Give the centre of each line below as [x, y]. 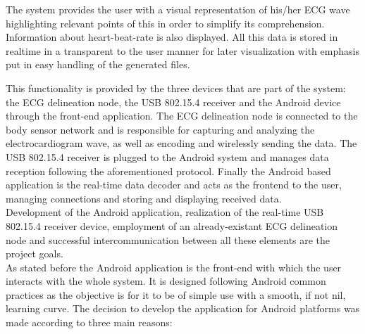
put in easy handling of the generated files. [98, 64]
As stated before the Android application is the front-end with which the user [174, 267]
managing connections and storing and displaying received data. [144, 198]
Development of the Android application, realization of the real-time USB [165, 212]
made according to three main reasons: [89, 322]
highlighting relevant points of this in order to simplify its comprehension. [165, 23]
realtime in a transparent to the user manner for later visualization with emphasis [182, 50]
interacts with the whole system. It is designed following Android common [166, 281]
